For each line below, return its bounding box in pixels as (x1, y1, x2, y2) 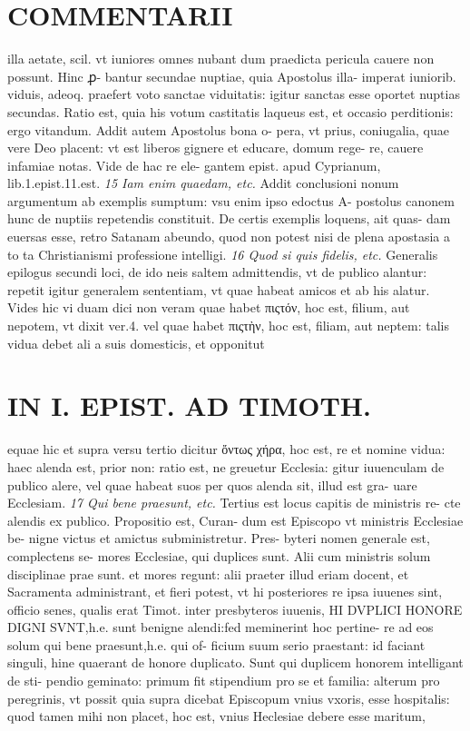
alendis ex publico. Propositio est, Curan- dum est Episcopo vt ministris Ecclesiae (7, 510, 464, 529)
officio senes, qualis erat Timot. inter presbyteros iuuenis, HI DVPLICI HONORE (7, 599, 463, 618)
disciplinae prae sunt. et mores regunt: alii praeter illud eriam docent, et (7, 564, 409, 583)
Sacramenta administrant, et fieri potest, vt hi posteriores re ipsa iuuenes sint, (7, 582, 443, 601)
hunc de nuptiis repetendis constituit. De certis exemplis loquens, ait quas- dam (7, 209, 451, 228)
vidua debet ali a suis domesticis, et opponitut (7, 333, 265, 352)
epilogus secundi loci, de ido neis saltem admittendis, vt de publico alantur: (7, 262, 427, 282)
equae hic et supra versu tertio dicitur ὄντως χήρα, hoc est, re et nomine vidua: (7, 440, 446, 459)
